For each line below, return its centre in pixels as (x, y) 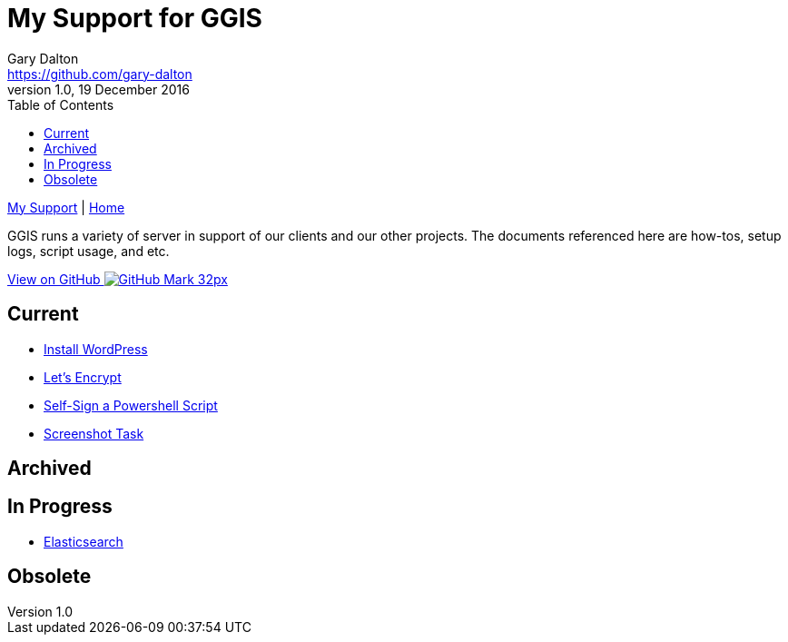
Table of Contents (61, 104)
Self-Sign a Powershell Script (131, 405)
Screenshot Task (94, 433)
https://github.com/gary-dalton (100, 74)
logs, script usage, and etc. (89, 251)
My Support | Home (66, 207)
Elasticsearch (84, 541)
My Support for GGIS (135, 18)
